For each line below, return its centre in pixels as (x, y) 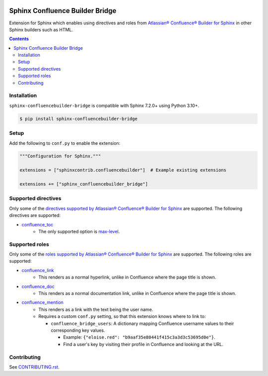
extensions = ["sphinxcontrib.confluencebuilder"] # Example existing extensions (123, 170)
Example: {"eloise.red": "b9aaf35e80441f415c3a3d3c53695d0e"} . (139, 337)
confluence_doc (38, 286)
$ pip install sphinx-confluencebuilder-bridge (78, 119)
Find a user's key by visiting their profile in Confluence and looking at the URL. (143, 344)
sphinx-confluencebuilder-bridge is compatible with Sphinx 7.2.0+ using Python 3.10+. (104, 105)
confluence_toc (37, 224)
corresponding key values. (78, 330)
